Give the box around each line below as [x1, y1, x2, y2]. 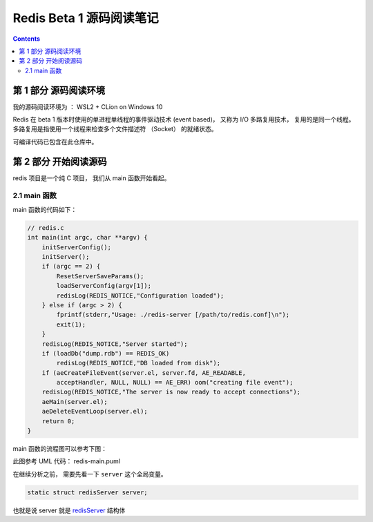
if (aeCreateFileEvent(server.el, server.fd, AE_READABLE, [41, 369, 247, 376]
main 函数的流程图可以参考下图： [12, 445, 107, 453]
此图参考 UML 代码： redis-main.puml [12, 457, 121, 465]
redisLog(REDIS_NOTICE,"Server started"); [41, 340, 188, 348]
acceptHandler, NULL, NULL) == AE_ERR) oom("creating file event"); [56, 378, 294, 387]
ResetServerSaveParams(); [56, 272, 144, 280]
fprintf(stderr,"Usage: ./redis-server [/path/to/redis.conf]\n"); [56, 311, 290, 319]
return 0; [41, 417, 75, 425]
